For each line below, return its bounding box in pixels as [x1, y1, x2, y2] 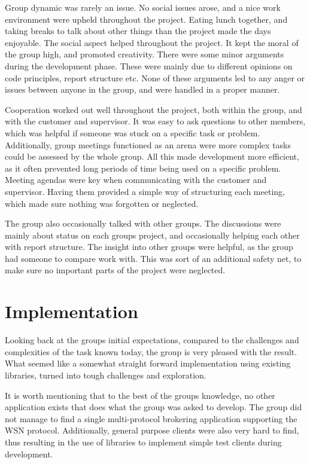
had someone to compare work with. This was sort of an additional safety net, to [5, 252, 302, 264]
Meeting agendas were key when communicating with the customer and [5, 173, 267, 186]
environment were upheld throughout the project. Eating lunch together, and [5, 13, 288, 25]
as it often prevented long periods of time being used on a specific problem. [5, 161, 281, 174]
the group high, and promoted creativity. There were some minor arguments [5, 48, 284, 60]
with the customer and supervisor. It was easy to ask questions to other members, [5, 115, 306, 127]
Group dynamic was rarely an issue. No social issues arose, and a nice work [5, 1, 281, 13]
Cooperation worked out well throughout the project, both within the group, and [5, 103, 302, 115]
